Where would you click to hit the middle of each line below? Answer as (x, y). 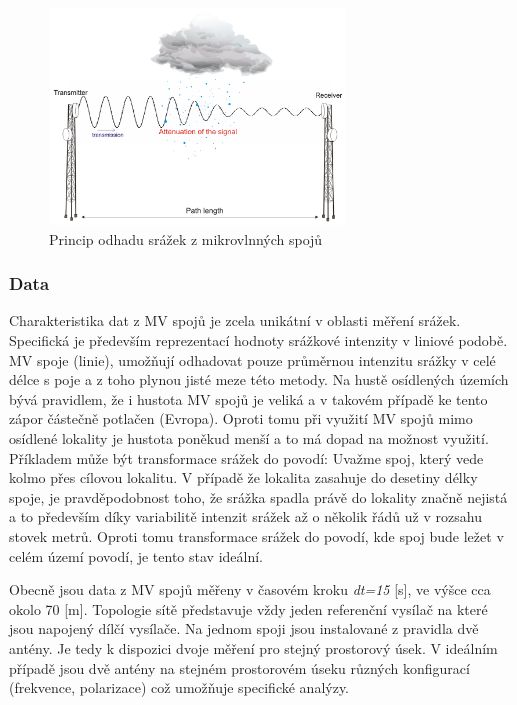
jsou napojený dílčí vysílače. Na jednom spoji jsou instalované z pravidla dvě (244, 628)
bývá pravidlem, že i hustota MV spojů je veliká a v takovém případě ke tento (248, 398)
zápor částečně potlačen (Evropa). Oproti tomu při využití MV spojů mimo (241, 418)
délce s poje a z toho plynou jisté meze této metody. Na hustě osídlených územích (259, 379)
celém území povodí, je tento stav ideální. (136, 555)
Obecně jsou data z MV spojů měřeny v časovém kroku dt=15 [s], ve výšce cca (250, 589)
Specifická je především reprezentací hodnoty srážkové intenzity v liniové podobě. (258, 340)
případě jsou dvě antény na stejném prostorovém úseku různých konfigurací (239, 667)
